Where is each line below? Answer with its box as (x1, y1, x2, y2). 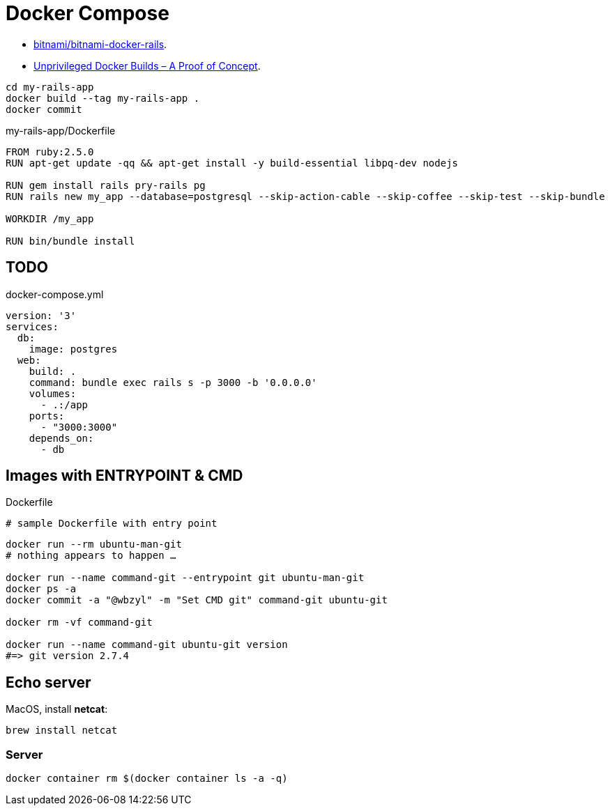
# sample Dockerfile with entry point (6, 518, 218, 530)
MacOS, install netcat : (6, 703, 108, 716)
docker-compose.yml (6, 288, 104, 300)
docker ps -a (6, 583, 77, 595)
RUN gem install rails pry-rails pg (6, 179, 206, 191)
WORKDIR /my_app (6, 213, 94, 224)
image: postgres (29, 343, 118, 355)
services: (6, 320, 59, 332)
